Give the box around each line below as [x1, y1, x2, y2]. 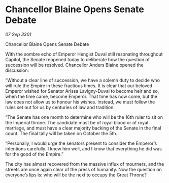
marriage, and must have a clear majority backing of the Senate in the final [5, 125, 161, 131]
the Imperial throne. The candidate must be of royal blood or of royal [5, 119, 149, 125]
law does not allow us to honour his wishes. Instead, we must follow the [5, 98, 155, 105]
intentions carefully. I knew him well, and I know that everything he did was [5, 145, 162, 151]
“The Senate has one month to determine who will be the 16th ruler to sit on [5, 114, 163, 120]
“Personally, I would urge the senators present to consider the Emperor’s [5, 140, 157, 146]
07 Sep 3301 [5, 31, 31, 37]
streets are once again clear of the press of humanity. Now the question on [5, 166, 162, 172]
